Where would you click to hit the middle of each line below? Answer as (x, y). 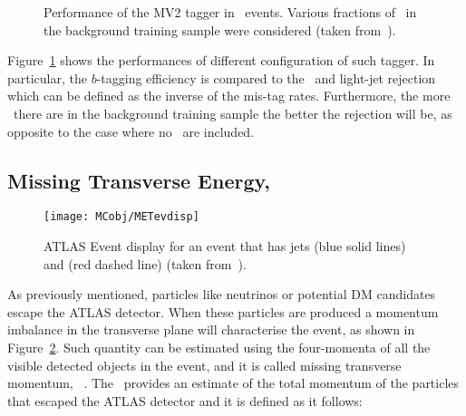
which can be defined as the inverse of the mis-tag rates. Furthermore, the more (229, 96)
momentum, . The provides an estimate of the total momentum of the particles (233, 383)
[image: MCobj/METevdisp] (121, 217)
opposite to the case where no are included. (131, 131)
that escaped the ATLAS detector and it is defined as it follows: (185, 400)
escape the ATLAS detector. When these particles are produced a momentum (223, 311)
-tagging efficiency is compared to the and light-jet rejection (266, 77)
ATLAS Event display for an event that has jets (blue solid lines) (225, 246)
